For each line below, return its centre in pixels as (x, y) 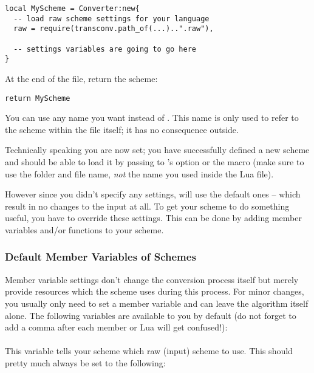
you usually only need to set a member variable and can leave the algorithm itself (157, 303)
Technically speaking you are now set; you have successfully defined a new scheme (157, 150)
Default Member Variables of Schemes (101, 257)
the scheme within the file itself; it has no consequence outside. (122, 129)
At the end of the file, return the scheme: (81, 78)
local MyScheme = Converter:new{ (72, 9)
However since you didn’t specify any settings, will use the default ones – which (153, 194)
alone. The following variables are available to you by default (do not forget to (151, 315)
